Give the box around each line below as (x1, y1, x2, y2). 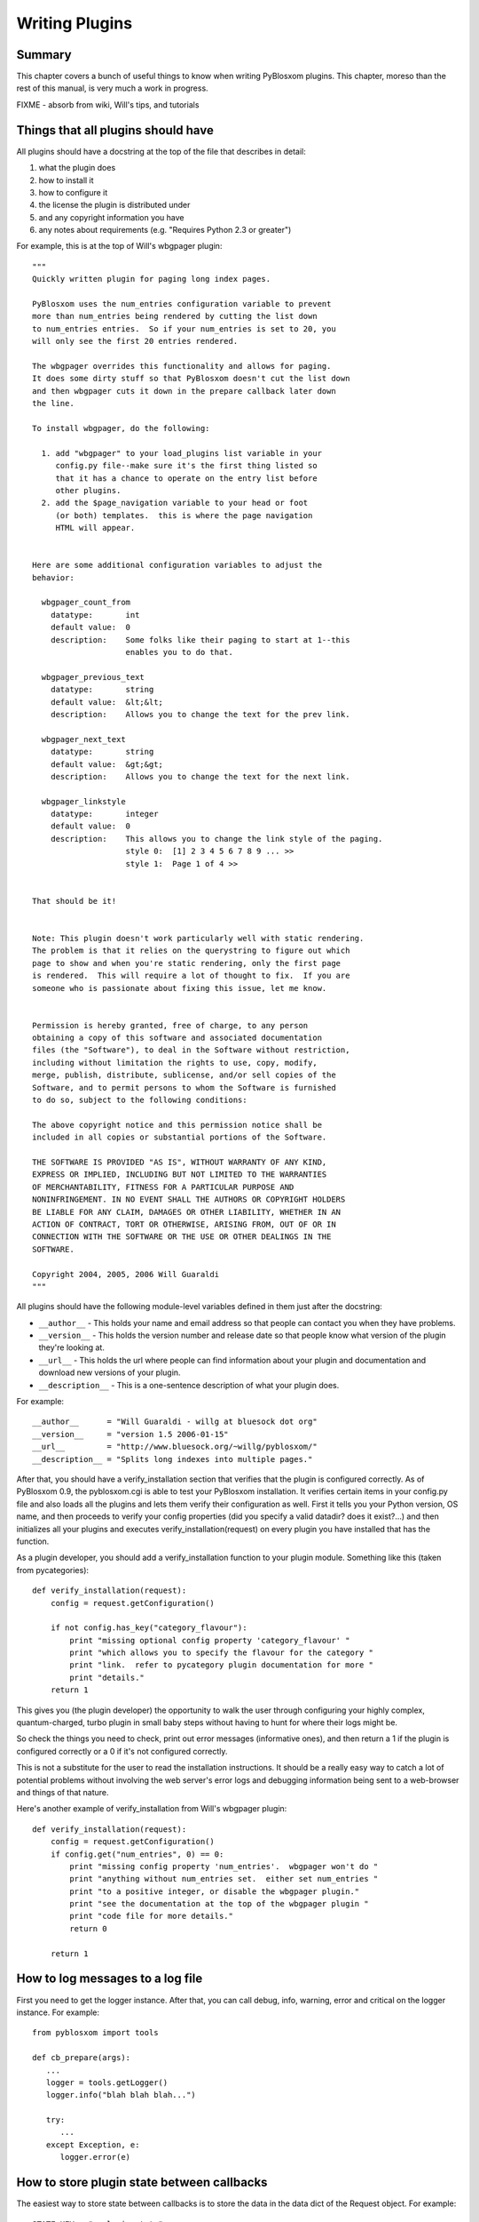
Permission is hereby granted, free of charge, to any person (32, 1020, 309, 1030)
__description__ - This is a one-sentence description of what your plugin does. (38, 1379, 340, 1390)
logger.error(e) (59, 2152, 131, 2162)
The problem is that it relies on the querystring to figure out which (32, 946, 350, 955)
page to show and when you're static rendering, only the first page (32, 958, 342, 968)
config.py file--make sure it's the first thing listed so (55, 460, 318, 471)
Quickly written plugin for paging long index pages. (32, 274, 271, 284)
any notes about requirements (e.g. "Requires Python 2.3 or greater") (38, 225, 292, 236)
